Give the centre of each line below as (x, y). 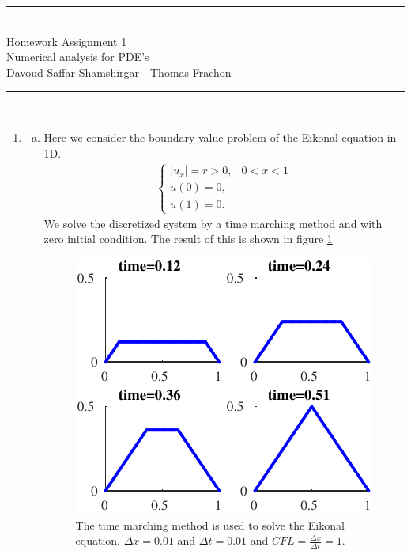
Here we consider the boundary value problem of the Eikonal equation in (220, 137)
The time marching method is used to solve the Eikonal (210, 525)
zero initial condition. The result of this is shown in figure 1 (188, 239)
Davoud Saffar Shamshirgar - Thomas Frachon (119, 72)
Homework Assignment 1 (67, 41)
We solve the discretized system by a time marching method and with (213, 223)
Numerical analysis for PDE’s (78, 57)
